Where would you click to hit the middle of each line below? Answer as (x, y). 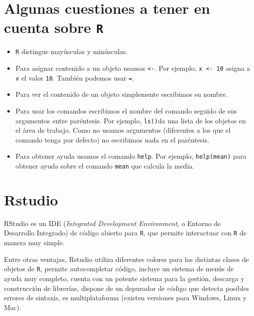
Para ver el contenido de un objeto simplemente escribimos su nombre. (122, 94)
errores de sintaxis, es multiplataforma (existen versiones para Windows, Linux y (125, 298)
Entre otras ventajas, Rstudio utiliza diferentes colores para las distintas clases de (127, 259)
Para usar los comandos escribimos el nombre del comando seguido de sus (126, 111)
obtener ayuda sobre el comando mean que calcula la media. (105, 166)
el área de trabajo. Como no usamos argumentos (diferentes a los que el (123, 130)
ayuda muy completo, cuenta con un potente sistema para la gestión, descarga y (124, 278)
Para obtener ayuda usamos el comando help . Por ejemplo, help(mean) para (131, 156)
